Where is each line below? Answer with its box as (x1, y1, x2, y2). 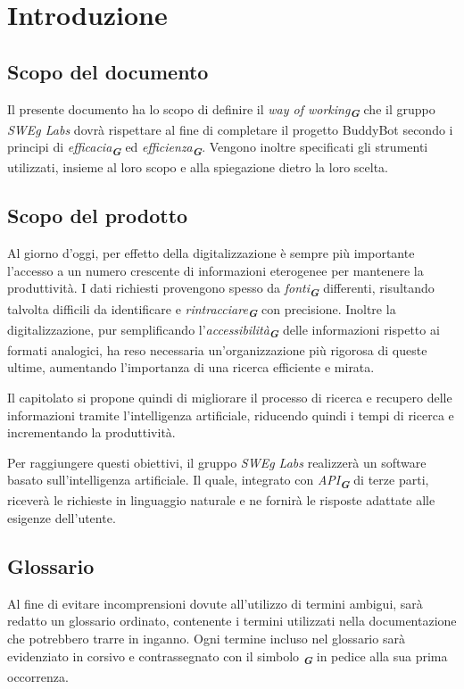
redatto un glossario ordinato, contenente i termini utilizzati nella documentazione (7, 611, 457, 630)
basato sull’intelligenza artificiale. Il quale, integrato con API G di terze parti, (7, 470, 429, 493)
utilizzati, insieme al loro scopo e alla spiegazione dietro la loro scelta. (7, 158, 388, 177)
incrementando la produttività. (7, 423, 176, 442)
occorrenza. (7, 667, 69, 685)
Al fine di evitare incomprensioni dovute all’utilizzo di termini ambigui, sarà (7, 594, 423, 612)
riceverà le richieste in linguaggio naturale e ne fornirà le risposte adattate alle (7, 491, 435, 510)
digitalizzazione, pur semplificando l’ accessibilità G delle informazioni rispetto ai (7, 320, 440, 342)
